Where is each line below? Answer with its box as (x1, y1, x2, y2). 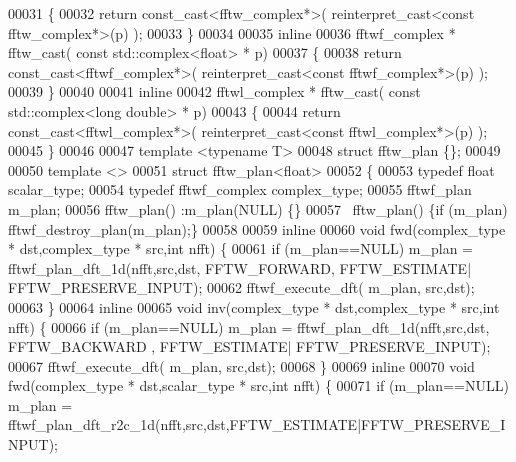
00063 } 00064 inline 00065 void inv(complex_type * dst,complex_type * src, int (8, 296, 500, 317)
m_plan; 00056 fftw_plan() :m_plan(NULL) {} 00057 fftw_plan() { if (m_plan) (8, 198, 508, 219)
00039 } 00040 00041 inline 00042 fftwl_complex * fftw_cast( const (8, 81, 421, 102)
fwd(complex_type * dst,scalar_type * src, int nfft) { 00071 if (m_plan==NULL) (8, 375, 509, 396)
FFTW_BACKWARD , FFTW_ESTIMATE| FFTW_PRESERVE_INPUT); (8, 336, 491, 357)
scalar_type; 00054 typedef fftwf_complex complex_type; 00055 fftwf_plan (8, 179, 472, 200)
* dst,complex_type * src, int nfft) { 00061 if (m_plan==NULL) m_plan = (8, 238, 473, 259)
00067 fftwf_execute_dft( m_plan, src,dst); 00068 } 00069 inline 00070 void (8, 355, 475, 376)
